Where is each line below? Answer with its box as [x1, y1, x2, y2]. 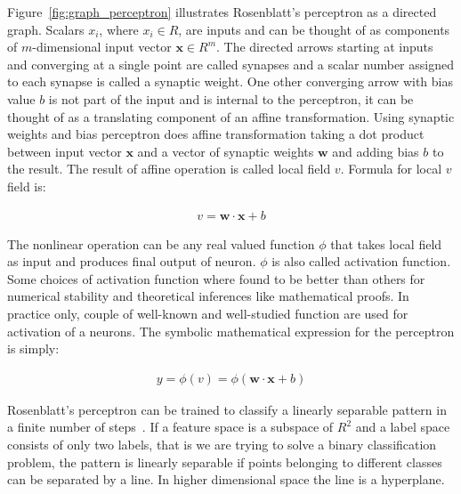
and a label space [355, 417, 450, 436]
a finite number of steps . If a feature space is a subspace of [7, 417, 334, 436]
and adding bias [332, 142, 419, 160]
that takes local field [330, 234, 442, 253]
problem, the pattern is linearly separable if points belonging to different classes [7, 452, 442, 471]
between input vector [7, 142, 122, 160]
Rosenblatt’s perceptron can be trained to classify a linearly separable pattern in [7, 400, 447, 418]
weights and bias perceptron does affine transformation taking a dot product [7, 125, 425, 143]
